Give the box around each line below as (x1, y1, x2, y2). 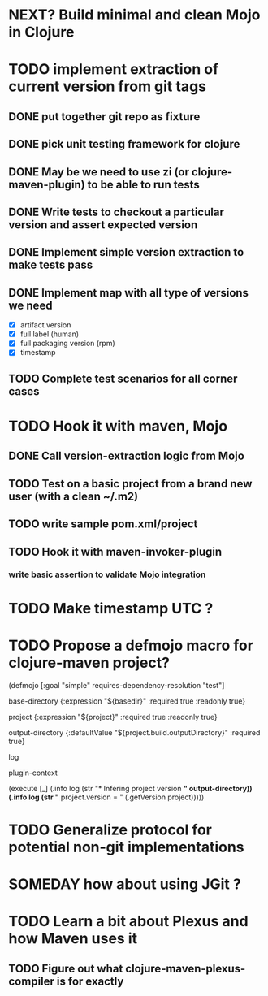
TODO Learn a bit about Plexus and (8, 912, 249, 931)
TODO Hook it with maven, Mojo (8, 417, 228, 435)
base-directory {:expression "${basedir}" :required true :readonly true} (8, 696, 246, 706)
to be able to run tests (87, 177, 201, 192)
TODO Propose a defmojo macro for (8, 636, 254, 655)
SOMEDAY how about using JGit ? (8, 875, 241, 893)
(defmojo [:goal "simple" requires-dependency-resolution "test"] (8, 680, 225, 690)
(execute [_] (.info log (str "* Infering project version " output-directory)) (8, 783, 253, 793)
